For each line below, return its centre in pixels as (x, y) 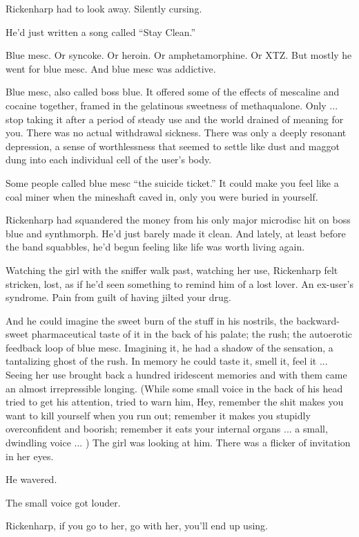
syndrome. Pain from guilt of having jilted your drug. (118, 297)
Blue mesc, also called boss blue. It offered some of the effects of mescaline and (173, 92)
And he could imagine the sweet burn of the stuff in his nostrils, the (149, 320)
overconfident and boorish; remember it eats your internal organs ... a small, (167, 429)
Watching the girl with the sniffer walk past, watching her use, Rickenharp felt (172, 270)
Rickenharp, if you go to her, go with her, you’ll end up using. (137, 526)
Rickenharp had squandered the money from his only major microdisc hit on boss (178, 220)
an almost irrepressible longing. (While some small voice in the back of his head (174, 388)
